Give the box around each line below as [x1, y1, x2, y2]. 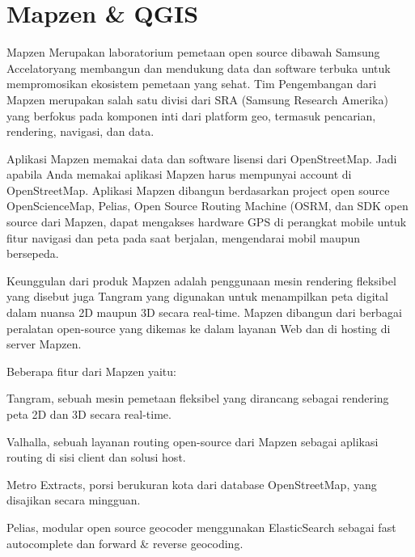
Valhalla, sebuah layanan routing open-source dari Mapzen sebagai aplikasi [6, 433, 379, 449]
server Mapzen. [6, 335, 82, 352]
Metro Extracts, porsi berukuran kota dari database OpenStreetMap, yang [6, 475, 377, 492]
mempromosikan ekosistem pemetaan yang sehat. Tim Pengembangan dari [6, 75, 377, 92]
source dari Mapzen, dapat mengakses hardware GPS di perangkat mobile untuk [6, 213, 407, 230]
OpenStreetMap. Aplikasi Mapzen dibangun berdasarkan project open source [6, 181, 390, 198]
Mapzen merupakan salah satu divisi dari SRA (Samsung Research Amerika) [6, 91, 388, 108]
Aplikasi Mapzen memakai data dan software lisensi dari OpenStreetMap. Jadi [6, 150, 397, 167]
